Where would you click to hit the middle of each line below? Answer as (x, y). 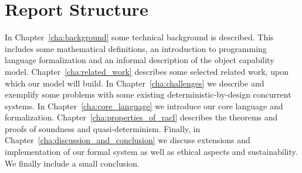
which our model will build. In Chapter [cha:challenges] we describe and (135, 83)
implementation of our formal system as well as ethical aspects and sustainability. (151, 152)
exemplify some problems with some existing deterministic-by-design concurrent (148, 94)
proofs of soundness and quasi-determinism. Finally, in (103, 128)
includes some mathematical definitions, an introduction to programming (136, 48)
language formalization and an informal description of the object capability (140, 60)
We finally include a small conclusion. (72, 163)
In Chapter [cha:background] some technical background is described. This (139, 37)
